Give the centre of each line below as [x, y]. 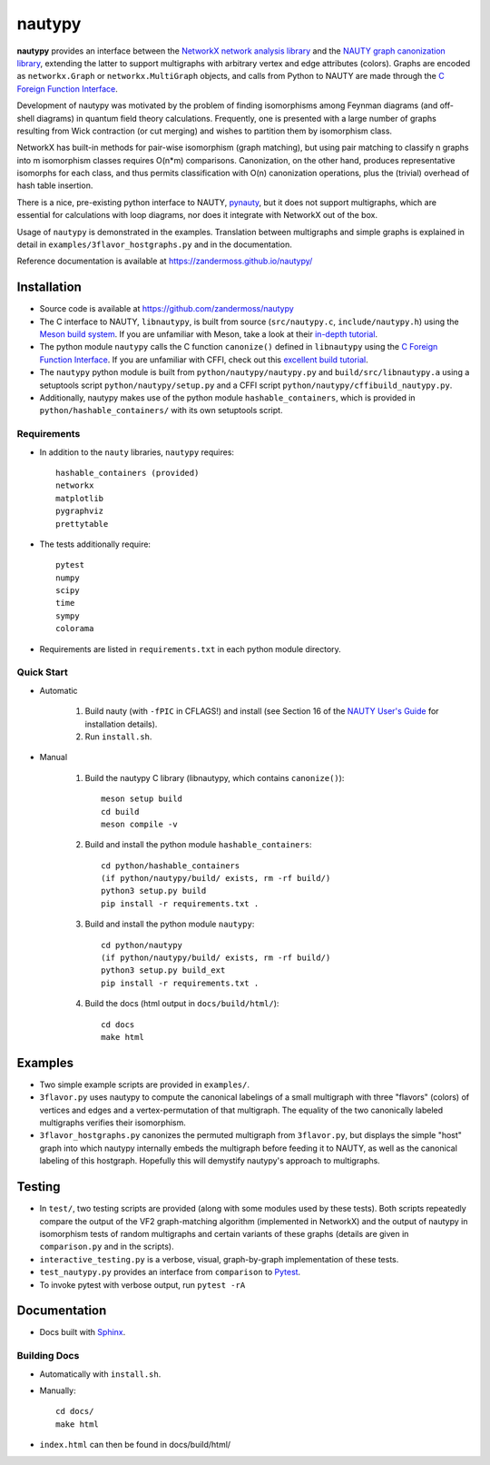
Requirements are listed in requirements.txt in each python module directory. [191, 648]
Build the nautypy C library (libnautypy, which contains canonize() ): [215, 777]
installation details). [121, 724]
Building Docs [48, 1356]
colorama [75, 629]
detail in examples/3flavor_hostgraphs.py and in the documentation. [154, 244]
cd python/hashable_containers [171, 866]
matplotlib [80, 498]
